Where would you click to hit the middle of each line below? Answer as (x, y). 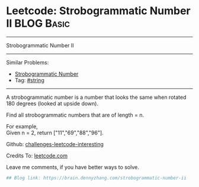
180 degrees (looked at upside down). (52, 103)
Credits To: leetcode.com (37, 156)
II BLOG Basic (38, 23)
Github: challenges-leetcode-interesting (55, 144)
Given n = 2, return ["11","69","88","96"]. (55, 133)
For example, (22, 126)
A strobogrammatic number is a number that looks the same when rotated (96, 97)
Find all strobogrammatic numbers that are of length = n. (75, 115)
